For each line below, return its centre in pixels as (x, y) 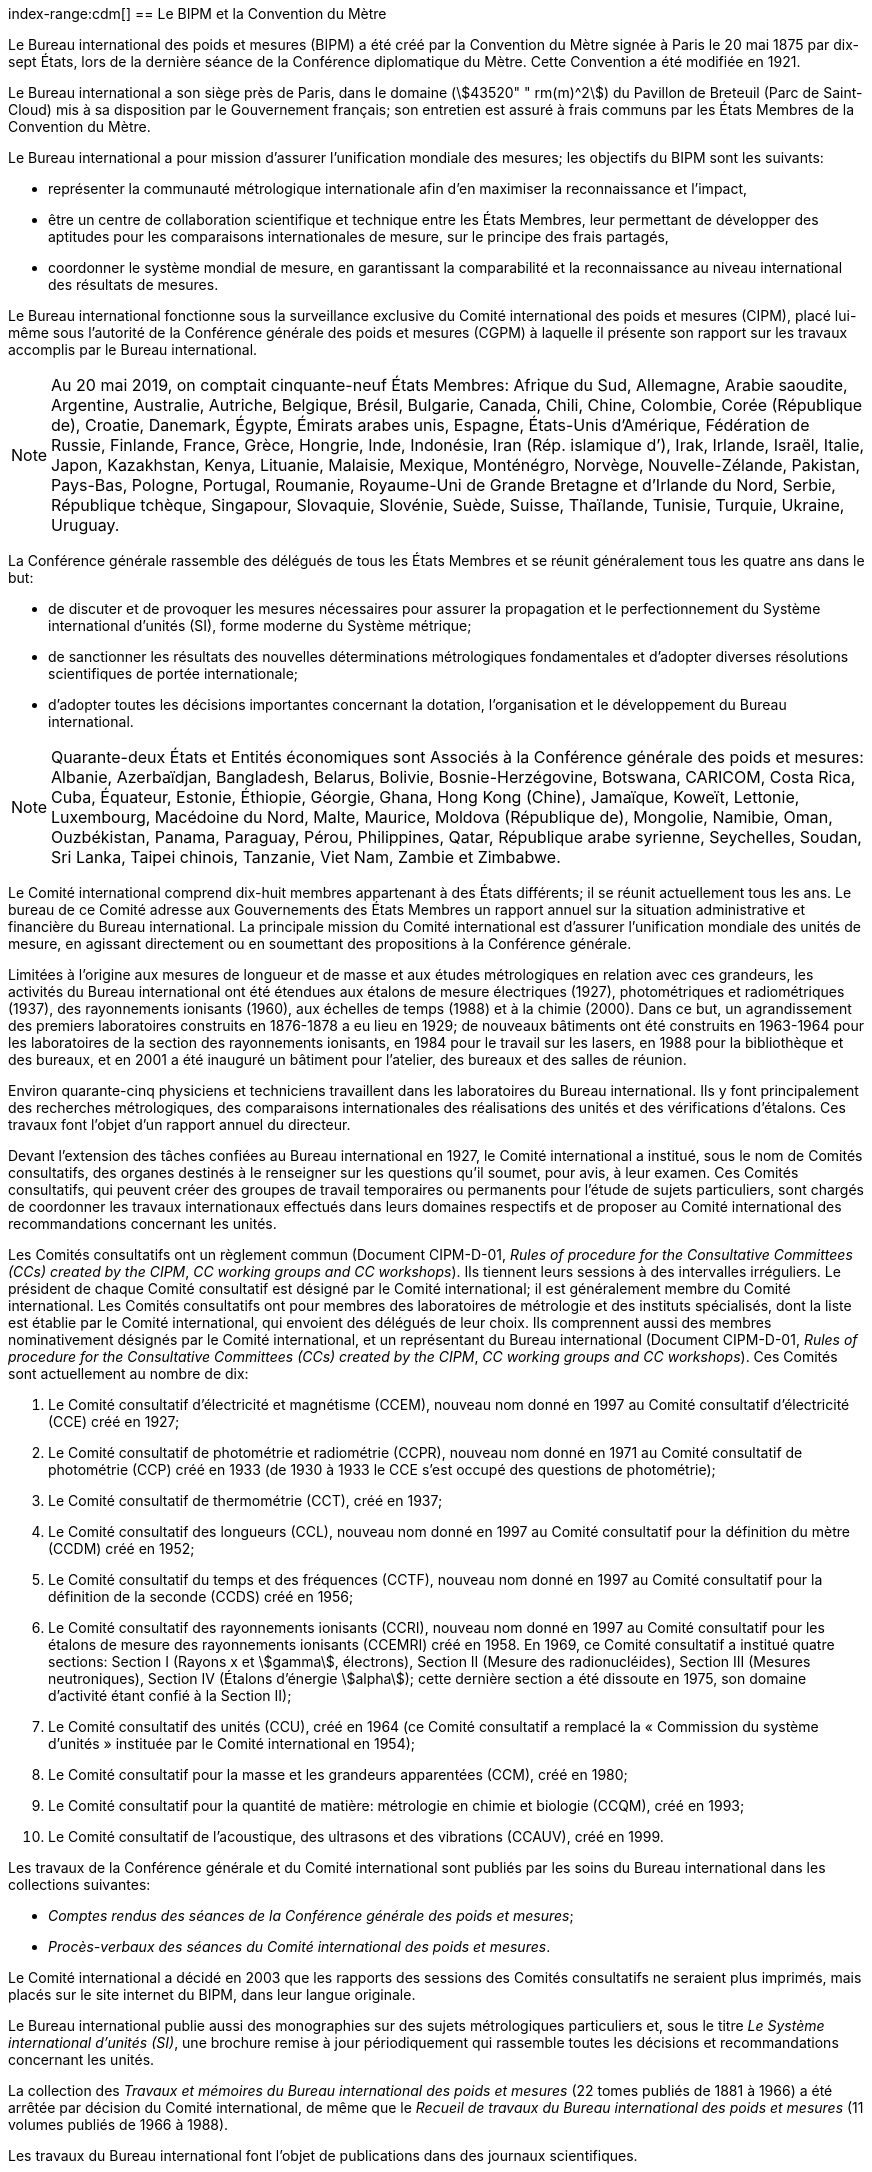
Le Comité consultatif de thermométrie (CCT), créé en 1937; (245, 1500)
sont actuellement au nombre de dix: (128, 1373)
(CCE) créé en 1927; (114, 1421)
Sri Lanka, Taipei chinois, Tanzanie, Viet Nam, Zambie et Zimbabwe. (306, 857)
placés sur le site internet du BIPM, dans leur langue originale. (212, 1994)
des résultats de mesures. (133, 284)
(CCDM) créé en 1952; (121, 1548)
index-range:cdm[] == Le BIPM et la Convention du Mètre (197, 13)
